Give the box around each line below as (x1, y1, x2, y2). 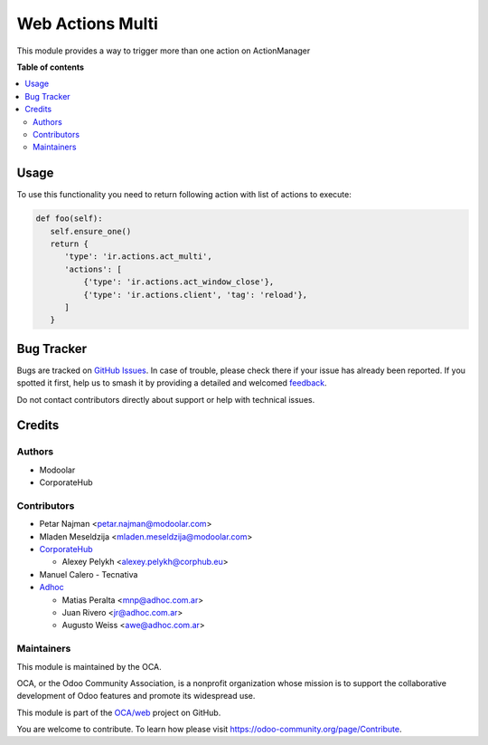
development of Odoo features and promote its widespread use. (16, 691, 256, 702)
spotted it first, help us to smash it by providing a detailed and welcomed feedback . (16, 377, 327, 388)
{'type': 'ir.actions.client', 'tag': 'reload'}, (82, 290, 308, 300)
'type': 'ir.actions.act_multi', (64, 252, 212, 262)
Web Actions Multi (16, 14, 158, 33)
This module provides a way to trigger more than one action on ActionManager (16, 45, 311, 56)
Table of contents (16, 62, 85, 72)
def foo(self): (35, 214, 103, 224)
